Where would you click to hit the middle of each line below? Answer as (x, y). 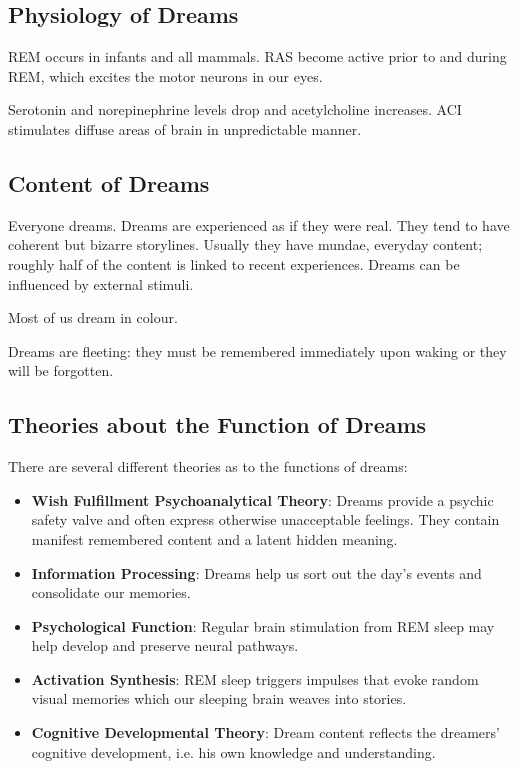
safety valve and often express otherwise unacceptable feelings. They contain (265, 519)
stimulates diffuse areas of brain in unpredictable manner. (185, 128)
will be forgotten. (61, 370)
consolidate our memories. (111, 592)
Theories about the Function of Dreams (217, 424)
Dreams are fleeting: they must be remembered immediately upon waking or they (257, 350)
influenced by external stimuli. (101, 283)
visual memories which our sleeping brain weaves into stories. (219, 698)
